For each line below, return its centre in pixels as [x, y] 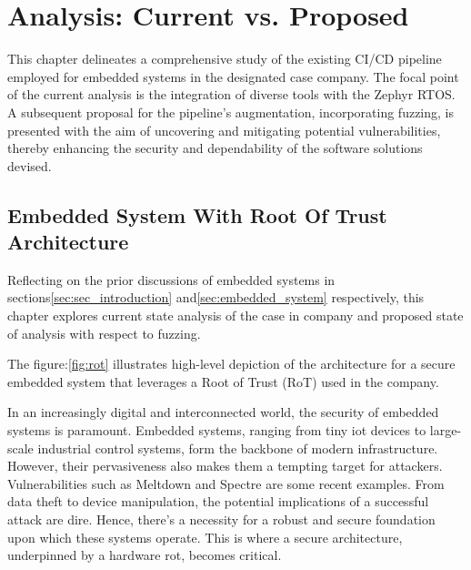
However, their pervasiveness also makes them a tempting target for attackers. [225, 466]
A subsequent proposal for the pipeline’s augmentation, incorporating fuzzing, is [230, 112]
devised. [30, 165]
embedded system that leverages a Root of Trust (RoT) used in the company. [223, 381]
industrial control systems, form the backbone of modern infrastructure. [238, 448]
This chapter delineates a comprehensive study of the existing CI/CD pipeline [225, 59]
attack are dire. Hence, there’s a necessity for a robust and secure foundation [221, 519]
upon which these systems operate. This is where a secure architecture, [205, 537]
